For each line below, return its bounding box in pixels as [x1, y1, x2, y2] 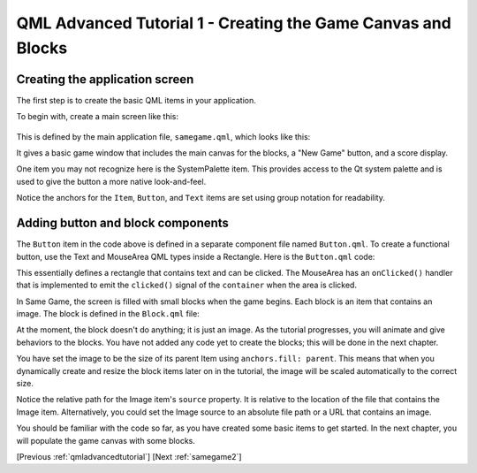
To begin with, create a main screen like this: [16, 111, 179, 122]
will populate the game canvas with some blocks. [16, 435, 196, 446]
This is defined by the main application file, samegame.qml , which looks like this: [16, 131, 311, 141]
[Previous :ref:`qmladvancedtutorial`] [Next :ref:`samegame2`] [16, 451, 242, 462]
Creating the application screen [16, 72, 194, 87]
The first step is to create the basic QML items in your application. [16, 95, 256, 105]
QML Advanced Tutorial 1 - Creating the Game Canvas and [16, 13, 452, 33]
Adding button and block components [16, 216, 230, 231]
